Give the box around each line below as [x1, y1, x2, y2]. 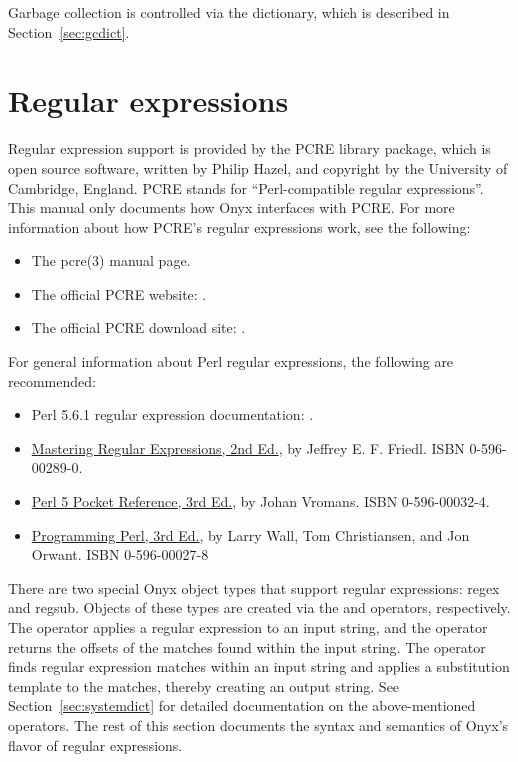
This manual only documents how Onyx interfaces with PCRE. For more [8, 197, 455, 218]
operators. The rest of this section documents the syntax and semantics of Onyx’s [8, 714, 509, 735]
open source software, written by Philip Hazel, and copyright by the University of [8, 157, 508, 178]
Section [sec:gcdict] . [8, 21, 130, 42]
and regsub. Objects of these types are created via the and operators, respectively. [8, 597, 511, 618]
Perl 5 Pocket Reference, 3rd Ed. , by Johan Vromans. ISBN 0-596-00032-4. [31, 491, 490, 512]
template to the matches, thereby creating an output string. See [8, 675, 400, 696]
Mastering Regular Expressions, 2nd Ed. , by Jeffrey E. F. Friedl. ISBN [31, 437, 465, 458]
